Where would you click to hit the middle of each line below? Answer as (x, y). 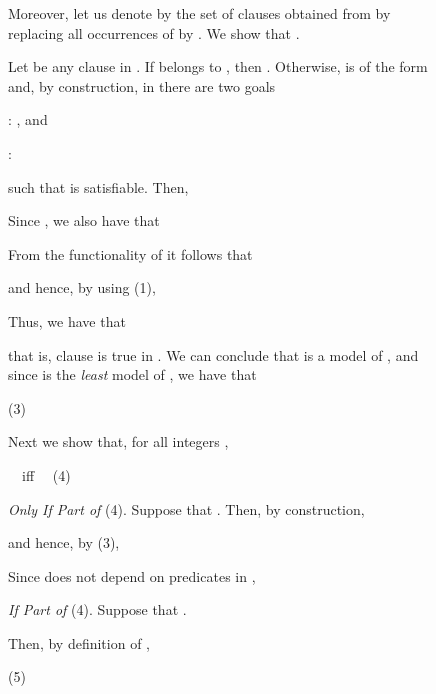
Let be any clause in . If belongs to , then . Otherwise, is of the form (218, 66)
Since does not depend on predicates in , (132, 575)
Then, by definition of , (79, 642)
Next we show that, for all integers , (118, 441)
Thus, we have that (67, 320)
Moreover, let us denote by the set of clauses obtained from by (199, 13)
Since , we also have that (84, 220)
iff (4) (46, 474)
